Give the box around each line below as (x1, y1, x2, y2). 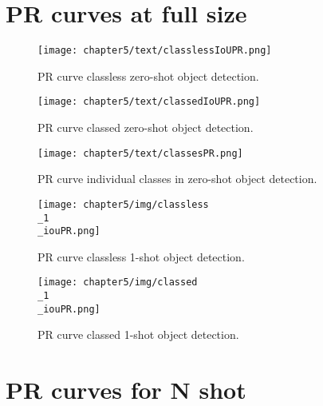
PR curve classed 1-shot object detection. (37, 326, 239, 343)
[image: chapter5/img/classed (37, 277, 198, 289)
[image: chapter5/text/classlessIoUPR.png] (37, 45, 272, 57)
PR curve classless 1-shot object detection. (37, 248, 245, 265)
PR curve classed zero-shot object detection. (37, 119, 254, 136)
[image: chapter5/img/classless (37, 198, 209, 210)
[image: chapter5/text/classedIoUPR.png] (37, 96, 261, 108)
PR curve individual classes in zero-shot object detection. (37, 170, 317, 187)
